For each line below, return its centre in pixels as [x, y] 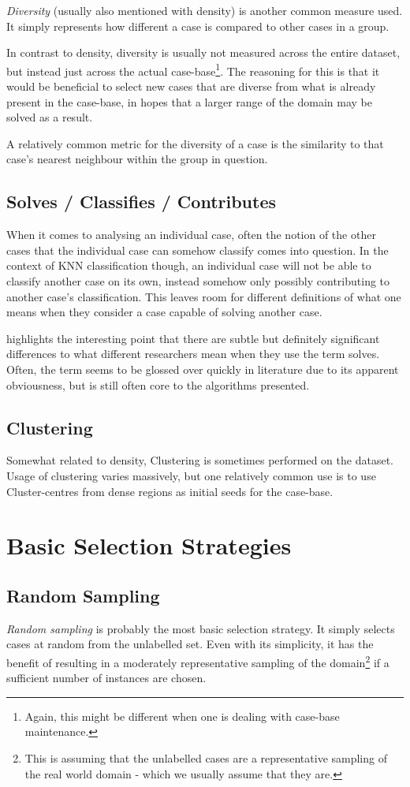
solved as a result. [50, 117]
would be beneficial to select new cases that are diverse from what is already [191, 86]
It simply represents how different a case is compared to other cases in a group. [198, 26]
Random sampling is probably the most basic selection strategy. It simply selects [201, 628]
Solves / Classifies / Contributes [142, 201]
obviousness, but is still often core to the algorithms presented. [158, 384]
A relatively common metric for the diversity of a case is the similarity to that [195, 143]
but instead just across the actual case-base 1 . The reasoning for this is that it [193, 69]
